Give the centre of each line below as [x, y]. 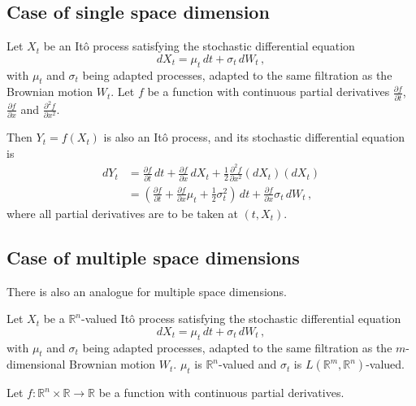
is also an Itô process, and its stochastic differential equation [254, 137]
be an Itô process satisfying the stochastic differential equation [199, 46]
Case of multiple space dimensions [153, 257]
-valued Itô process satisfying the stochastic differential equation [241, 319]
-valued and [248, 364]
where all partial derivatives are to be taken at [122, 213]
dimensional [36, 364]
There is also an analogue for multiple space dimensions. [147, 291]
